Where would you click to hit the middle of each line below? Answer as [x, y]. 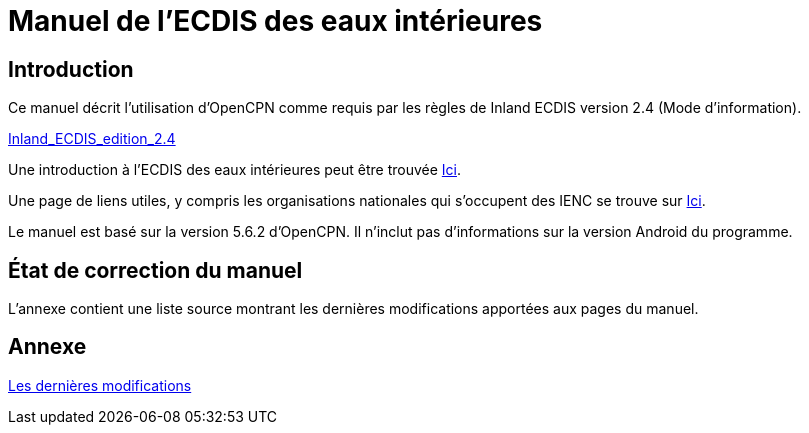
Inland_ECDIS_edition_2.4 [92, 139]
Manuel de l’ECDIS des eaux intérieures [275, 21]
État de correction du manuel [155, 270]
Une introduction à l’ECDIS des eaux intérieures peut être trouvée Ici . [235, 170]
